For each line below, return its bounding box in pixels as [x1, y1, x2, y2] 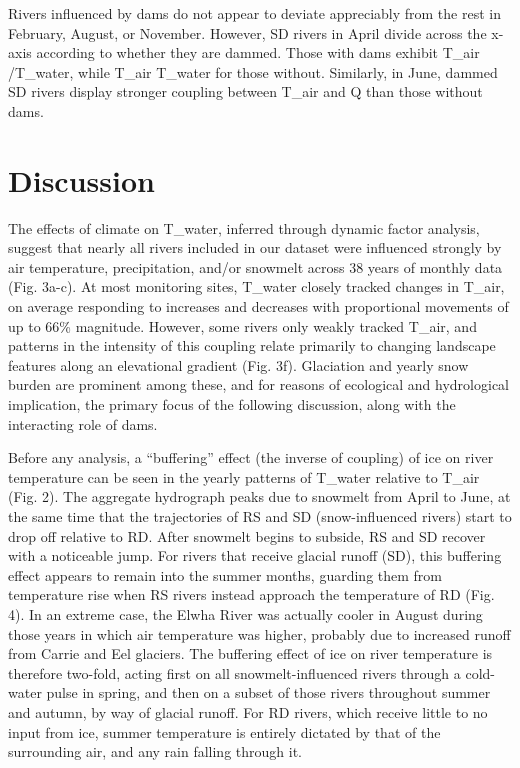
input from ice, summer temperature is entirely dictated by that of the [8, 721, 441, 742]
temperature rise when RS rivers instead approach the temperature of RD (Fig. [8, 584, 495, 605]
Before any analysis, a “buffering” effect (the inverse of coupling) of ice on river [8, 447, 494, 468]
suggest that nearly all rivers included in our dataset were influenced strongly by [8, 237, 502, 258]
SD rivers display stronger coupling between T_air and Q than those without [8, 81, 483, 102]
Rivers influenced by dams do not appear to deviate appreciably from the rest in [8, 3, 501, 23]
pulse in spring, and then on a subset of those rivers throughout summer [46, 682, 491, 703]
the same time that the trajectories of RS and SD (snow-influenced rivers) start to [8, 506, 512, 526]
